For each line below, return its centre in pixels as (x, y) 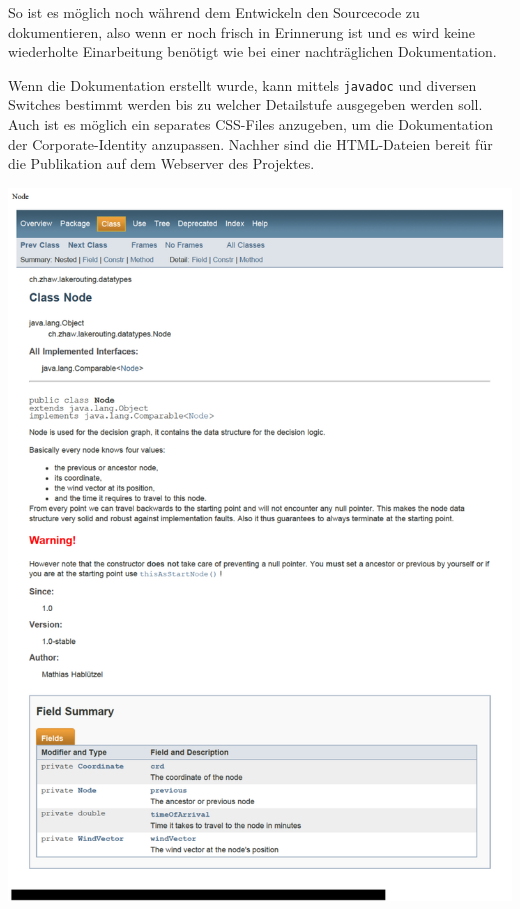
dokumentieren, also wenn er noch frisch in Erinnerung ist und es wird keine (242, 31)
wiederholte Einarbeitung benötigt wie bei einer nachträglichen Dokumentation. (252, 51)
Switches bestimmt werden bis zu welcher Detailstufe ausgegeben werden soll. (245, 104)
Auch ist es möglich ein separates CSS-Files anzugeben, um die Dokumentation (250, 124)
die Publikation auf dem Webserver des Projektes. (161, 163)
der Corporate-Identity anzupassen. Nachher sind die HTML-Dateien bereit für (250, 143)
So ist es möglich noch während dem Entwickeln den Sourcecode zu (214, 12)
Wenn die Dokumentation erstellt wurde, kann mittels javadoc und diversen (242, 84)
